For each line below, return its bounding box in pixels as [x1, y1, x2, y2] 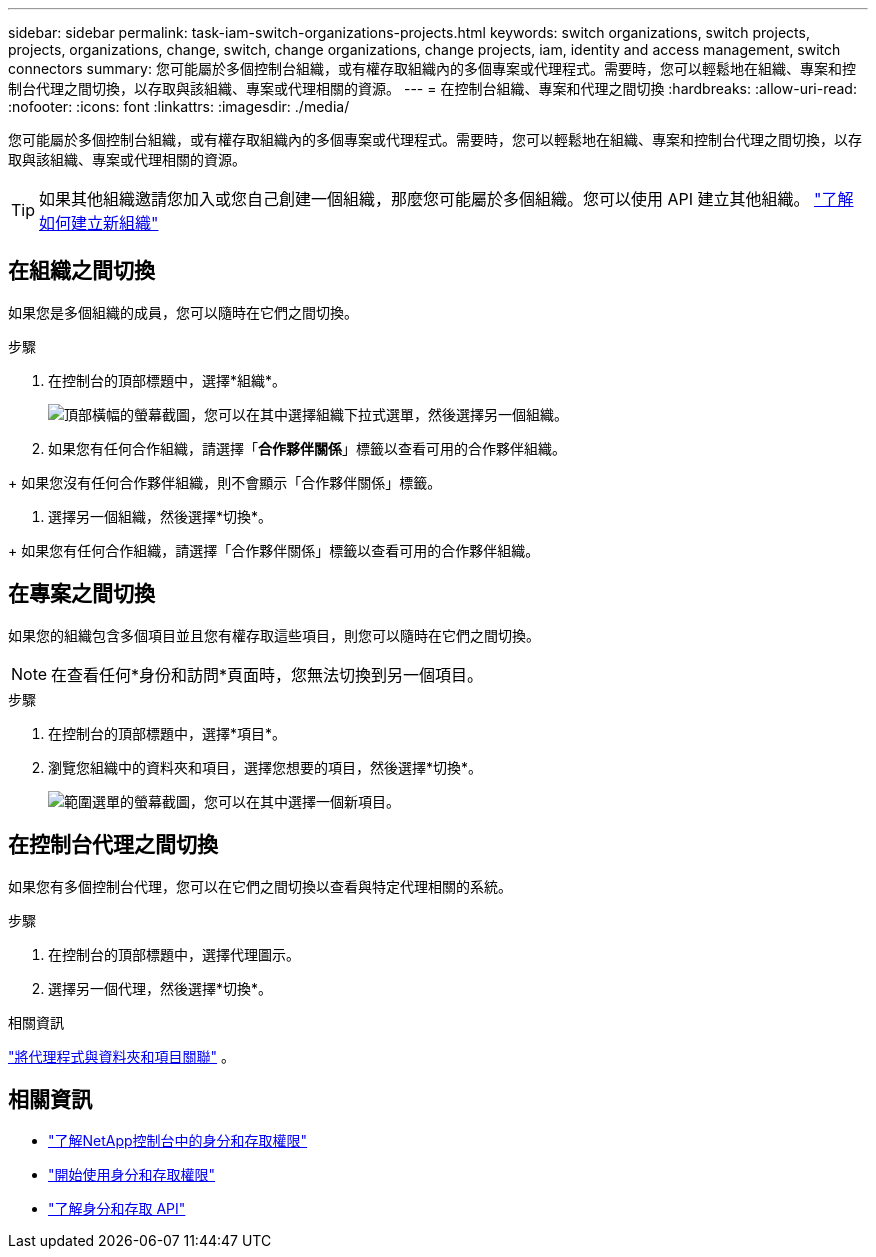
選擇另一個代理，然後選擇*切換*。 [48, 979, 273, 997]
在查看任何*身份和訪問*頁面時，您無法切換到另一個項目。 [51, 664, 484, 685]
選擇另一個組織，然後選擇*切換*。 [48, 507, 273, 525]
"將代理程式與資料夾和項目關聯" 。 [8, 1047, 235, 1065]
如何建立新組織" [39, 213, 159, 233]
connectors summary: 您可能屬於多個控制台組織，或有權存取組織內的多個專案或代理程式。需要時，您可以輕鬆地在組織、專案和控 [8, 60, 856, 77]
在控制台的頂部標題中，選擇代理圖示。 [48, 945, 300, 963]
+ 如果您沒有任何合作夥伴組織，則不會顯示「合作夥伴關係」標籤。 [8, 473, 442, 491]
